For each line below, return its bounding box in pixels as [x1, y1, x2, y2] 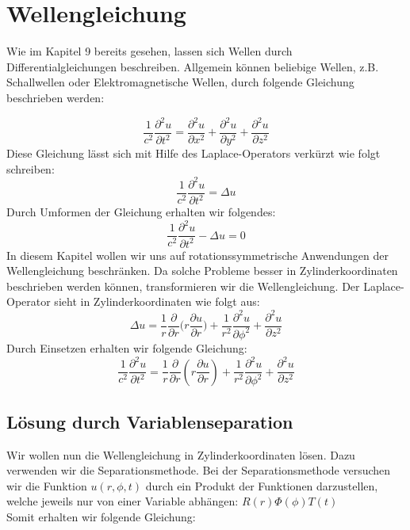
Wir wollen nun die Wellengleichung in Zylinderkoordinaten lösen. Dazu [6, 446, 355, 463]
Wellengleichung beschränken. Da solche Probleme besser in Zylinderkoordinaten [6, 262, 398, 279]
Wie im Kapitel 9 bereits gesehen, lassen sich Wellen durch [6, 43, 293, 59]
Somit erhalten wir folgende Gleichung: [6, 509, 196, 525]
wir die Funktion [6, 477, 87, 494]
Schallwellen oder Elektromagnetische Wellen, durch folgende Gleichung [6, 74, 354, 90]
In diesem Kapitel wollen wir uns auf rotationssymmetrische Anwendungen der [6, 246, 389, 263]
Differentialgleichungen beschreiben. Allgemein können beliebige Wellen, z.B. [6, 58, 379, 74]
